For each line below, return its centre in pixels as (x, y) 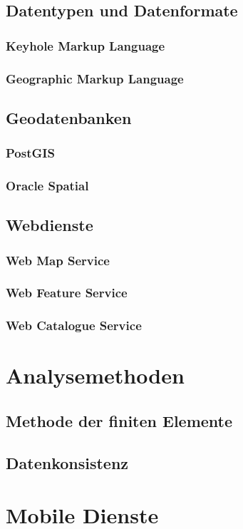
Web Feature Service (67, 293)
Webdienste (50, 225)
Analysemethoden (95, 375)
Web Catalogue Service (74, 325)
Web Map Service (58, 260)
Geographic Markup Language (95, 78)
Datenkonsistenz (67, 462)
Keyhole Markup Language (86, 45)
